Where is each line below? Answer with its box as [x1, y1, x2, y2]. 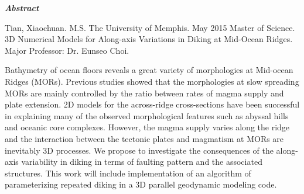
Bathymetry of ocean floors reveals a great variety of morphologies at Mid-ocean [5, 64, 293, 76]
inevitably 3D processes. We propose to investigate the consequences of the [5, 144, 274, 156]
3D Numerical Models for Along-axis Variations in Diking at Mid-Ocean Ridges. [5, 33, 293, 45]
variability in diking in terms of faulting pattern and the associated [21, 155, 262, 168]
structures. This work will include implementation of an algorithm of [5, 167, 251, 179]
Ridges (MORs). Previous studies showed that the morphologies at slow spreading [5, 75, 299, 87]
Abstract [5, 2, 39, 13]
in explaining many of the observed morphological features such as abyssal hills [5, 109, 289, 122]
